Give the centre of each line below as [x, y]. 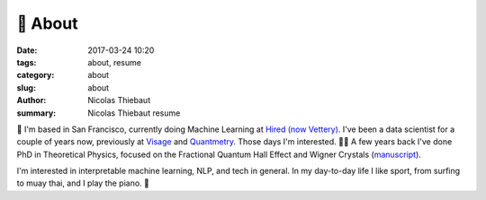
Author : [31, 100]
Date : [27, 50]
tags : [27, 62]
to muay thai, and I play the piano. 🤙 [83, 183]
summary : [36, 113]
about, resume [114, 62]
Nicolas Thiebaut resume [134, 113]
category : [36, 75]
